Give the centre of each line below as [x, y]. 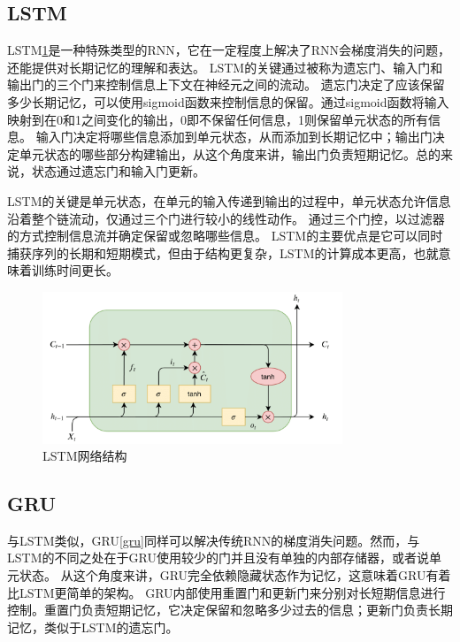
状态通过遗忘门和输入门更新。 [118, 171]
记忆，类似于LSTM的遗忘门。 [93, 627]
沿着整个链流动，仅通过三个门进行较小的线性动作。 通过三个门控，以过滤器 [226, 218]
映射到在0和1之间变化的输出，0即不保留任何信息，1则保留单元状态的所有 [218, 119]
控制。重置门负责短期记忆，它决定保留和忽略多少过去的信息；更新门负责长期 [230, 610]
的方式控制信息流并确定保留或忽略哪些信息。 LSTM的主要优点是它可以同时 [225, 236]
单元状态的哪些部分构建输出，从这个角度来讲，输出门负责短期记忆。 [217, 153]
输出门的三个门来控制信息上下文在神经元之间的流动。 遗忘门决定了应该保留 [226, 84]
